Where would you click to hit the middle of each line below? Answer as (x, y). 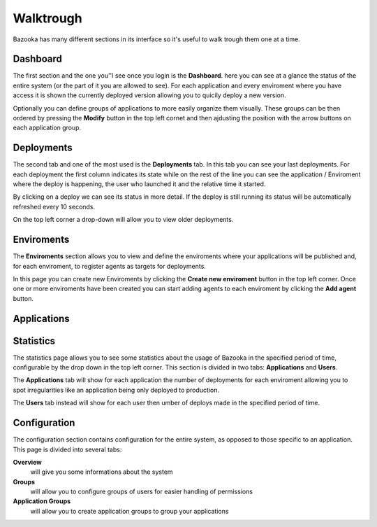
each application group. (47, 128)
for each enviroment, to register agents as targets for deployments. (109, 266)
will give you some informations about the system (102, 472)
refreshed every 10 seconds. (54, 206)
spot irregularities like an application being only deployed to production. (116, 390)
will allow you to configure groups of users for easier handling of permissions (141, 492)
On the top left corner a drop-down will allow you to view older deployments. (123, 220)
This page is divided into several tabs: (67, 449)
